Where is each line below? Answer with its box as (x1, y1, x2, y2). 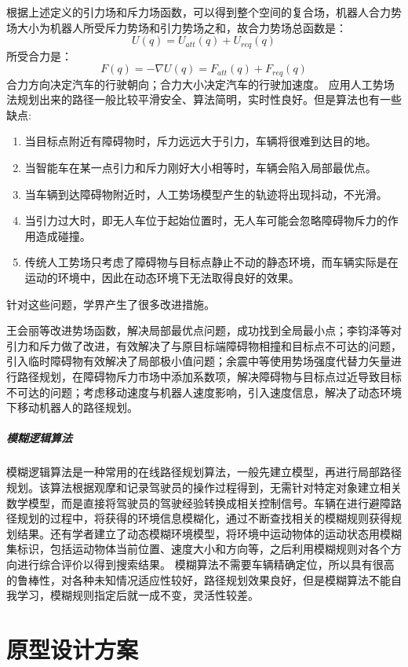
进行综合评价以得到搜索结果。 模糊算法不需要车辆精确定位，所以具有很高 (16, 555, 395, 572)
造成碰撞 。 (35, 227, 91, 244)
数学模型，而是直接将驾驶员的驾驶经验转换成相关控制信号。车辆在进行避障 (6, 494, 391, 511)
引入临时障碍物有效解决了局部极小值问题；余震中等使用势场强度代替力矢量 (6, 353, 391, 369)
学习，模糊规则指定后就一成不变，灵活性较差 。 (16, 587, 259, 603)
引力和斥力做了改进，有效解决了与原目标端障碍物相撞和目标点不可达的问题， (6, 337, 402, 354)
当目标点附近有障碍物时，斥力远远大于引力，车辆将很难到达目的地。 (24, 133, 377, 149)
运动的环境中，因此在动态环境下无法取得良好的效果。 (24, 269, 300, 286)
